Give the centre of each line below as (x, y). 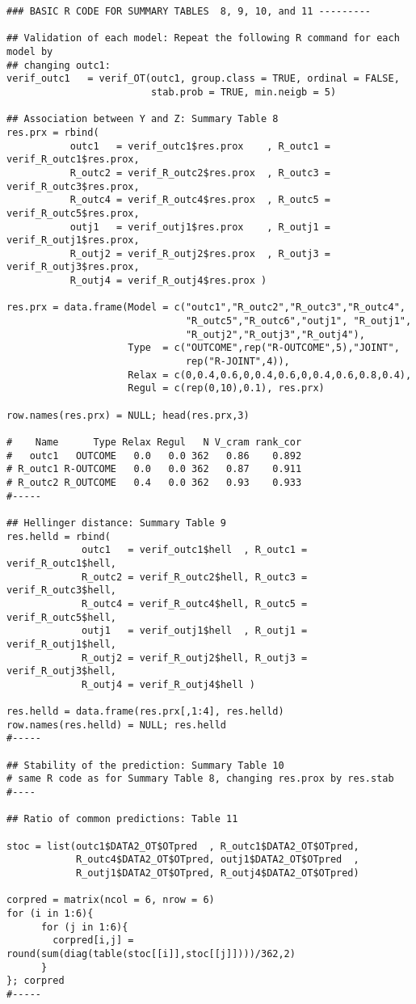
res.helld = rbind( (59, 536)
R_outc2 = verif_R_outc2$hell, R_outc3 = (195, 577)
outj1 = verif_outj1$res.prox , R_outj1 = (200, 227)
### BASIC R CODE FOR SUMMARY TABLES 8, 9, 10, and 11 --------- (189, 11)
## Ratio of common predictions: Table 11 (122, 819)
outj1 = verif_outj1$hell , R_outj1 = (195, 631)
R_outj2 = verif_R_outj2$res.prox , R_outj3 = (200, 253)
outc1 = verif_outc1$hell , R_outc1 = (195, 550)
